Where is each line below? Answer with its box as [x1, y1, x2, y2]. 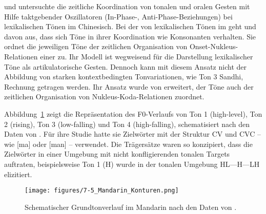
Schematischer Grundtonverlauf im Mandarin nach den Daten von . [25, 201, 237, 212]
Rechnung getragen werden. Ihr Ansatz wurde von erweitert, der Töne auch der [4, 81, 254, 92]
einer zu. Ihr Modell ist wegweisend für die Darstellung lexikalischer [40, 51, 253, 61]
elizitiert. [4, 168, 32, 179]
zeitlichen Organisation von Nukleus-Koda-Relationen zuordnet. [4, 91, 204, 102]
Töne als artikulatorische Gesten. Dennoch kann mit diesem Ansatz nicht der [4, 61, 247, 72]
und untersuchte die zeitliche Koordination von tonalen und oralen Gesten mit [4, 1, 250, 11]
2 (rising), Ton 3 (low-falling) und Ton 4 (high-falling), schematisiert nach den [4, 118, 250, 129]
